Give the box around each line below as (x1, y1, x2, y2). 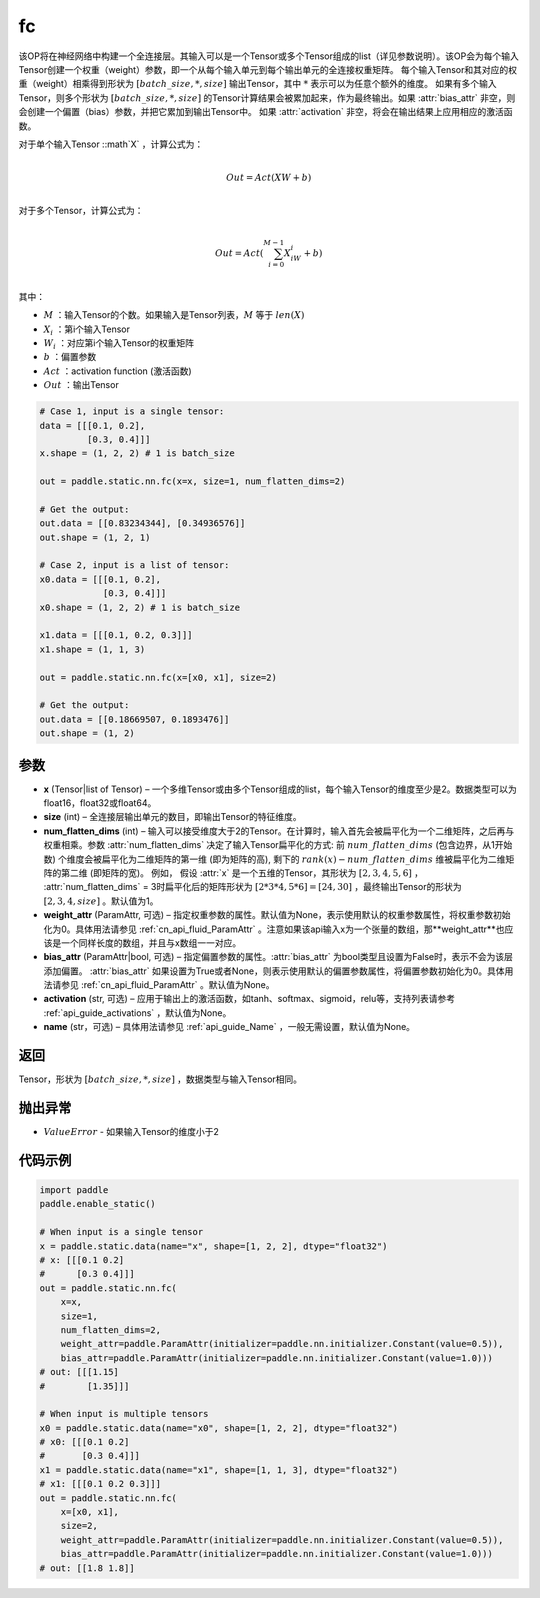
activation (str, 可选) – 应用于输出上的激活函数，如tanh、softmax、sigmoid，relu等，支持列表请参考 (43, 993, 456, 1005)
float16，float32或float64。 (43, 796, 157, 809)
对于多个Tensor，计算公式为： (18, 204, 144, 216)
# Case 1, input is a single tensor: (39, 406, 225, 417)
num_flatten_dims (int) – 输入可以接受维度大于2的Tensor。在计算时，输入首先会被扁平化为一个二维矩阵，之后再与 (43, 825, 515, 837)
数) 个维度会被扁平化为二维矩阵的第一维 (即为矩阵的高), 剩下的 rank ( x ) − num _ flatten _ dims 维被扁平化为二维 (43, 853, 506, 865)
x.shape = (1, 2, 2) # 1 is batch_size (39, 448, 235, 459)
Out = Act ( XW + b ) (226, 172, 312, 184)
